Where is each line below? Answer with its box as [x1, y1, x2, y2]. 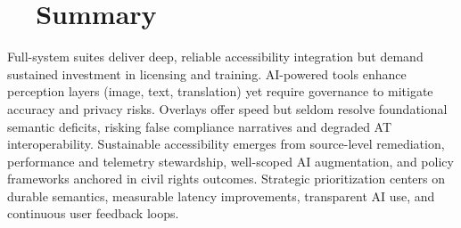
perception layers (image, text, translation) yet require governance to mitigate [7, 82, 433, 101]
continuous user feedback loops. [7, 204, 179, 223]
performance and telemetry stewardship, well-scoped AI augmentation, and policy [7, 151, 454, 170]
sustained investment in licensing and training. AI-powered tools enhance [7, 64, 407, 83]
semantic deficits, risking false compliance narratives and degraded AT [7, 117, 392, 135]
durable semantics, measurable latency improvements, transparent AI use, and [7, 186, 435, 205]
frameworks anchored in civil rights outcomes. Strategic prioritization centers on [7, 169, 446, 188]
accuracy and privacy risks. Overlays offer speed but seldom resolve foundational [7, 99, 448, 118]
